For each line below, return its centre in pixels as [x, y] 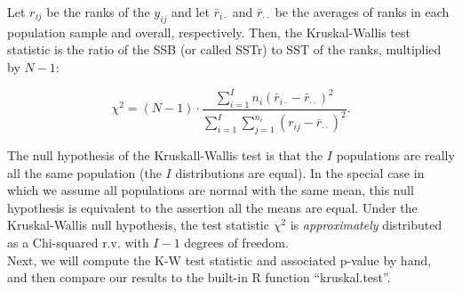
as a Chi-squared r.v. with [78, 243]
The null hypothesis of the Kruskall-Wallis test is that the [165, 155]
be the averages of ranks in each [362, 12]
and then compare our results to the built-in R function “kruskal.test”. [199, 277]
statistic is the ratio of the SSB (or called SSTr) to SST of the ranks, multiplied [224, 49]
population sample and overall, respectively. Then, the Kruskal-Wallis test [209, 32]
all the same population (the [84, 172]
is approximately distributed [366, 225]
